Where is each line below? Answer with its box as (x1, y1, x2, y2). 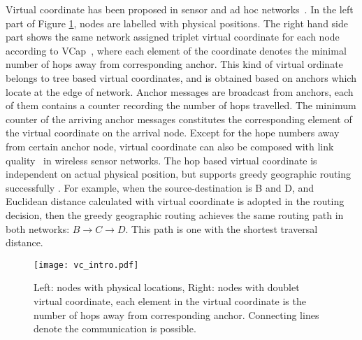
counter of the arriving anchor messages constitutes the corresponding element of (6, 111, 352, 126)
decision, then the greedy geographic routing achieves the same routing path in (6, 207, 344, 222)
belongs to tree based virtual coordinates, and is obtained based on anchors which (6, 70, 356, 85)
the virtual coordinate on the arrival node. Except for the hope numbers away (6, 125, 340, 140)
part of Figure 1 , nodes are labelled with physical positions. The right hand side (6, 15, 349, 30)
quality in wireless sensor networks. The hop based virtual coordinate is (6, 153, 317, 167)
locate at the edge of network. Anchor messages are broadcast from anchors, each (6, 84, 354, 99)
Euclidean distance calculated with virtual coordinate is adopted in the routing (6, 194, 345, 208)
